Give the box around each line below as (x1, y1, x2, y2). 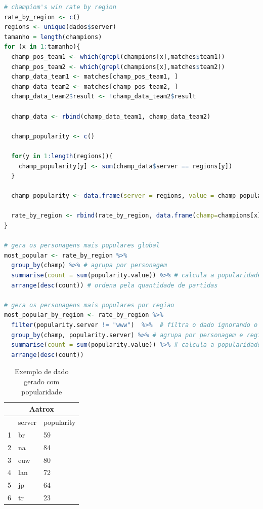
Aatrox (29, 404, 54, 414)
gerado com (24, 376, 60, 386)
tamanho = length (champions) (4, 33, 102, 41)
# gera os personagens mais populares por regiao (4, 301, 174, 309)
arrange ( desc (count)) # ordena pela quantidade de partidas (11, 281, 218, 289)
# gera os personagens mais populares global (4, 242, 160, 249)
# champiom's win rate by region (4, 4, 116, 11)
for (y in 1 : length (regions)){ (11, 152, 113, 160)
